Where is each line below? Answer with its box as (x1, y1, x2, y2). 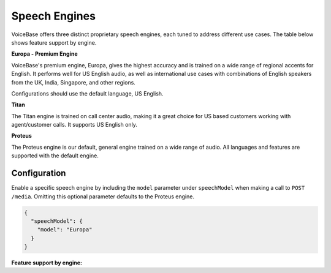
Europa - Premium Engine (11, 50, 78, 58)
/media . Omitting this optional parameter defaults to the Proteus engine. (11, 193, 194, 200)
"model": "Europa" (37, 226, 93, 233)
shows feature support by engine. (11, 39, 97, 46)
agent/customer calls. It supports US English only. (11, 121, 138, 129)
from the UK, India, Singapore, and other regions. (11, 78, 136, 86)
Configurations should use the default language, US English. (11, 89, 164, 97)
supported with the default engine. (11, 152, 99, 159)
